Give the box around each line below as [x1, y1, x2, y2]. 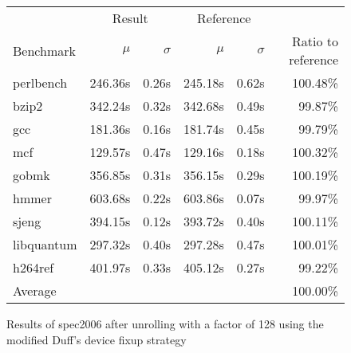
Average [13, 281, 57, 300]
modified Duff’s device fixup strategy [6, 331, 187, 347]
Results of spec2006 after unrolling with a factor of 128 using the [6, 316, 324, 331]
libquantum [13, 235, 77, 253]
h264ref [13, 258, 54, 277]
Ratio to [291, 32, 338, 50]
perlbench [13, 73, 68, 92]
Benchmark [13, 41, 76, 60]
